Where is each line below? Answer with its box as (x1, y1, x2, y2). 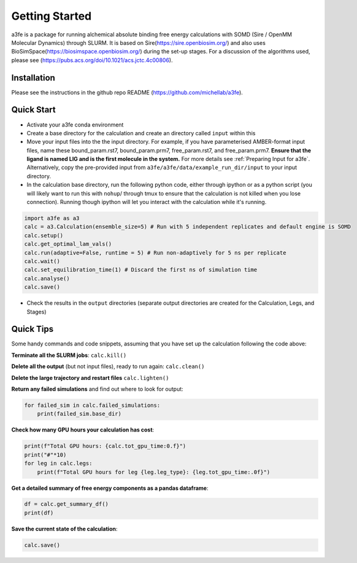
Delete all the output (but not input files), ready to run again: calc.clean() (11, 363, 205, 370)
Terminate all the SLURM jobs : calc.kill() (11, 351, 127, 359)
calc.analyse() (24, 275, 70, 282)
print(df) (24, 509, 54, 516)
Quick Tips (11, 324, 54, 334)
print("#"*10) (24, 451, 67, 458)
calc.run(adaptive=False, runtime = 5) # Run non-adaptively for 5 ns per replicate (24, 249, 286, 256)
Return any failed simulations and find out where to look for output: (11, 385, 183, 393)
